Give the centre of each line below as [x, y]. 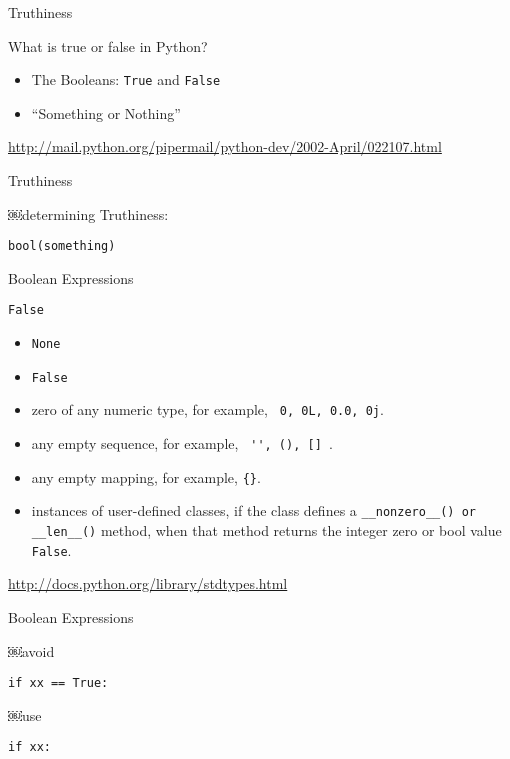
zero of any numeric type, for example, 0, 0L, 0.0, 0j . [207, 409]
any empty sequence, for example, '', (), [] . [182, 443]
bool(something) [62, 246]
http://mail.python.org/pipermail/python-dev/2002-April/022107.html [225, 146]
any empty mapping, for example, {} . [146, 476]
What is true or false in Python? [108, 45]
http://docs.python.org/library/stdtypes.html [148, 583]
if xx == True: [58, 683]
